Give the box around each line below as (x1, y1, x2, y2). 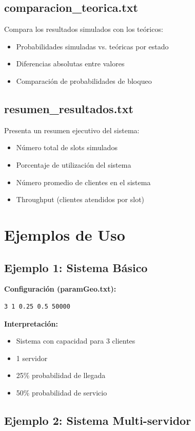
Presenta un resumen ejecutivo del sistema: (4, 124, 140, 135)
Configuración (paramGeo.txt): (4, 283, 116, 294)
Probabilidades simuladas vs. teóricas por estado (16, 41, 169, 51)
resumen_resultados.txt (4, 100, 133, 116)
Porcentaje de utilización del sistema (16, 159, 131, 170)
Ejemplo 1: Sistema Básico (4, 259, 148, 275)
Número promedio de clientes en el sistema (16, 176, 151, 187)
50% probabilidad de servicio (16, 387, 107, 398)
